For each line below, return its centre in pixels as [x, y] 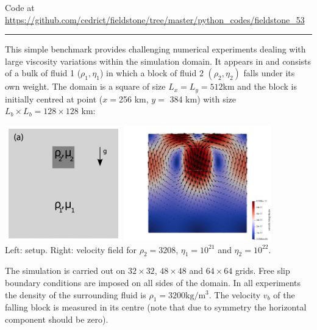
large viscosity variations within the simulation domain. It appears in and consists [158, 61]
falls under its [269, 73]
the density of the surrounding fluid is [76, 294]
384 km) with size [203, 99]
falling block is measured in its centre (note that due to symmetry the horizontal [156, 307]
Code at [20, 7]
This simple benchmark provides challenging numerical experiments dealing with [155, 49]
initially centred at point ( [54, 99]
